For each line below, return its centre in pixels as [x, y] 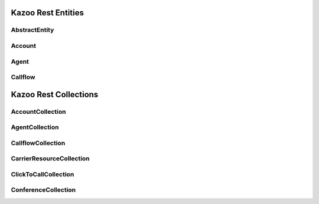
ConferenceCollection [43, 190]
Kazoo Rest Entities [47, 13]
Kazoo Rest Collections [55, 94]
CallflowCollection [38, 143]
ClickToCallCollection [43, 174]
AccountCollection [38, 111]
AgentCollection [35, 127]
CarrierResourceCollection [50, 159]
